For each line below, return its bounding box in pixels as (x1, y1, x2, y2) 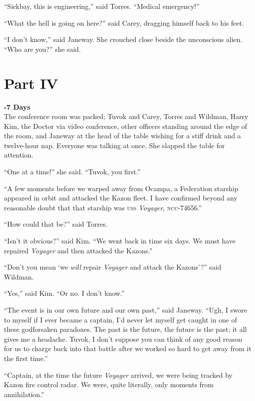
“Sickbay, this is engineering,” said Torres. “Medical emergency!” (4, 1, 200, 11)
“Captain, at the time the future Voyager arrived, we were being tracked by (4, 369, 233, 380)
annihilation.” (4, 389, 44, 399)
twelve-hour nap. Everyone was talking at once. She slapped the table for (4, 140, 225, 150)
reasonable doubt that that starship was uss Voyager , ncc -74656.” (4, 202, 202, 212)
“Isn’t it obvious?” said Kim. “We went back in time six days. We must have (4, 236, 236, 246)
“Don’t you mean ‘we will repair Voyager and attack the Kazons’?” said (4, 262, 221, 272)
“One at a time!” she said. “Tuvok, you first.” (4, 166, 141, 177)
